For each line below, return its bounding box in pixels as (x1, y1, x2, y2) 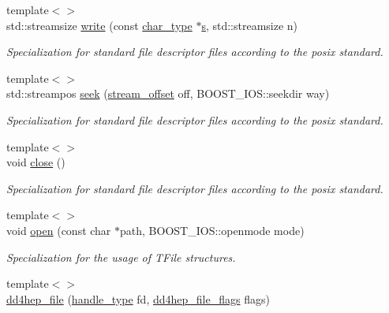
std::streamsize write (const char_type (6, 17, 193, 33)
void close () (6, 154, 65, 170)
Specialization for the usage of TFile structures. (6, 248, 236, 265)
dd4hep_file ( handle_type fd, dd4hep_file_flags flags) (6, 290, 270, 307)
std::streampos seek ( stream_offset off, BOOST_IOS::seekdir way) (6, 85, 330, 102)
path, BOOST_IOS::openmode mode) (120, 222, 305, 238)
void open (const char (6, 222, 111, 238)
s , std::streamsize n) (201, 17, 298, 33)
